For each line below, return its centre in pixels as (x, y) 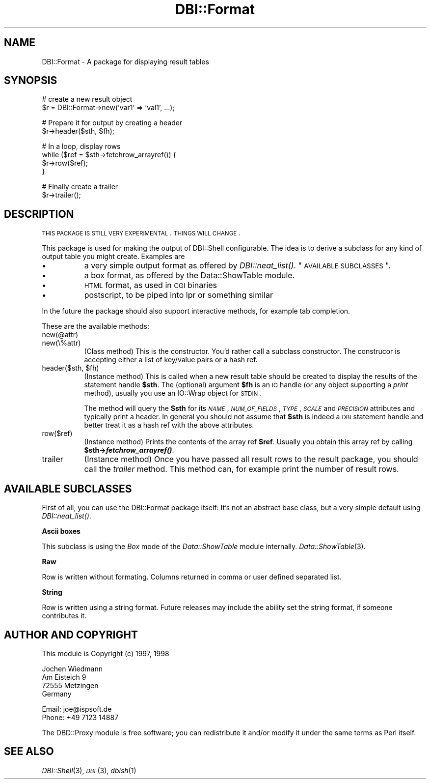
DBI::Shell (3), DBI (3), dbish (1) (89, 770)
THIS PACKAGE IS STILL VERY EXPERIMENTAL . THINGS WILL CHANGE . (141, 233)
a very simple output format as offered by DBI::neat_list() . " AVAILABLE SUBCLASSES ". (238, 266)
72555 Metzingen (70, 685)
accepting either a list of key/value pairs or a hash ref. (171, 360)
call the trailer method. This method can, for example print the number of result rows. (242, 469)
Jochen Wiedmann (72, 668)
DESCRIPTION (39, 214)
